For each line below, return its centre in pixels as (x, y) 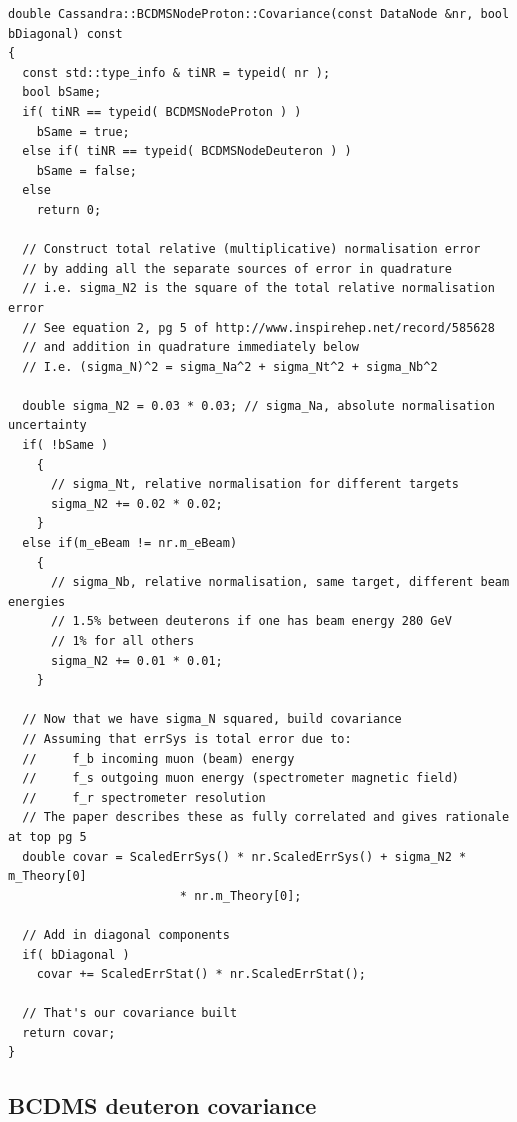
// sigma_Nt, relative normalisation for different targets (255, 484)
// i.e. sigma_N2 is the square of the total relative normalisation (258, 288)
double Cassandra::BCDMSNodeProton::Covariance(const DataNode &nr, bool (259, 14)
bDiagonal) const (65, 33)
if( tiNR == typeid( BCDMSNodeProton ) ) (162, 111)
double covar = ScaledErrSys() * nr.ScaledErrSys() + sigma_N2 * (244, 856)
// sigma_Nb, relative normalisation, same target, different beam (280, 582)
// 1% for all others (122, 641)
